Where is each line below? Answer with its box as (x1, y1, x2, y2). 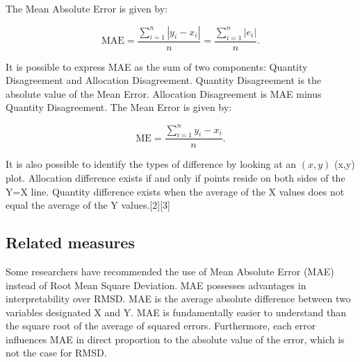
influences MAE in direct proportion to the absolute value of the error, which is (6, 331, 345, 346)
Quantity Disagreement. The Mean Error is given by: (6, 100, 232, 114)
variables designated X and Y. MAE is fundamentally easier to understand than (6, 304, 346, 319)
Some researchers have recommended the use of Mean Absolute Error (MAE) (6, 264, 334, 278)
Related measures (6, 232, 135, 253)
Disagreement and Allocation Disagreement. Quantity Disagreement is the (6, 73, 322, 87)
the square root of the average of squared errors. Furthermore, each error (6, 318, 316, 333)
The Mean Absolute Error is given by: (6, 1, 168, 15)
